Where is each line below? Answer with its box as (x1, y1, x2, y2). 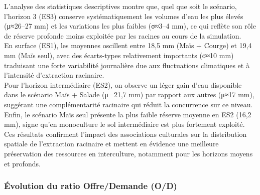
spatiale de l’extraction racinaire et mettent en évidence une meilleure (4, 138, 219, 149)
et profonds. (4, 158, 41, 168)
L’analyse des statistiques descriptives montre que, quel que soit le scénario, (4, 1, 237, 11)
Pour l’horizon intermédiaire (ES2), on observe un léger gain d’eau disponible (4, 79, 242, 90)
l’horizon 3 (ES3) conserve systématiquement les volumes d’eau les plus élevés (4, 11, 243, 21)
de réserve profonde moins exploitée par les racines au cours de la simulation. (4, 30, 241, 41)
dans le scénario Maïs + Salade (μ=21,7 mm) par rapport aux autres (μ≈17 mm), (4, 89, 254, 100)
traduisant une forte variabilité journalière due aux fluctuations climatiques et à (4, 60, 249, 70)
